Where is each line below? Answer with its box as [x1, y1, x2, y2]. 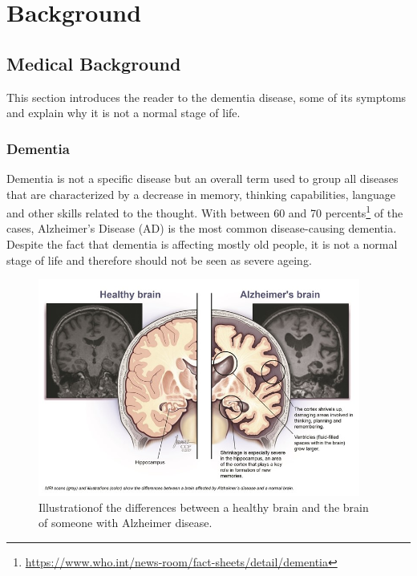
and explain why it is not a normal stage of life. [6, 104, 241, 121]
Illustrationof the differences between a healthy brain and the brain [38, 498, 369, 515]
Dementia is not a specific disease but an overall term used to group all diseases [6, 169, 399, 186]
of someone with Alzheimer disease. [38, 514, 213, 531]
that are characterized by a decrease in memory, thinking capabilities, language [6, 185, 395, 202]
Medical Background [6, 51, 181, 75]
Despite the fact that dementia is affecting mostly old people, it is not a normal [6, 236, 398, 253]
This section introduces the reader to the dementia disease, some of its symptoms [6, 88, 407, 105]
